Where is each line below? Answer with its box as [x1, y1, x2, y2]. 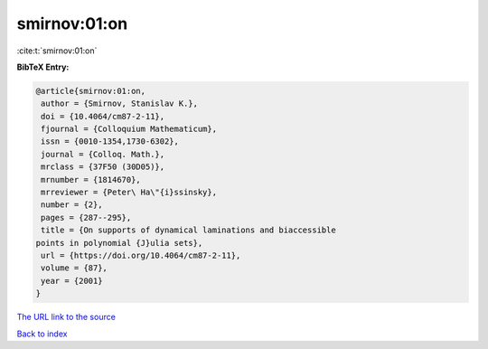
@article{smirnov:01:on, [35, 86, 146, 96]
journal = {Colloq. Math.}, [41, 149, 165, 159]
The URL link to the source [16, 312, 117, 323]
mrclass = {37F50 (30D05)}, [41, 162, 165, 172]
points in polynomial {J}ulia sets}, [35, 238, 203, 248]
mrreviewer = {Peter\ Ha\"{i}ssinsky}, [41, 187, 217, 198]
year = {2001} [41, 276, 103, 286]
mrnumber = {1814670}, [41, 174, 142, 184]
